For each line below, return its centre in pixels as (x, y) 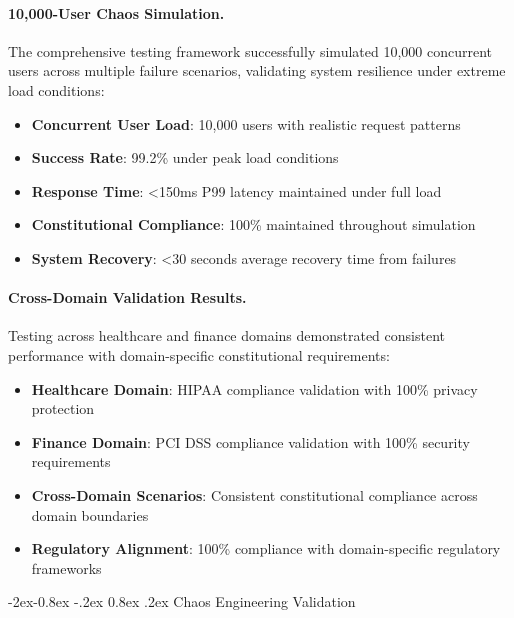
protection (63, 408)
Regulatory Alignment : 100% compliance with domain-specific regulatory (266, 548)
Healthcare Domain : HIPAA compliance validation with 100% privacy (254, 388)
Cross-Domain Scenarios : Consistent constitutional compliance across (254, 494)
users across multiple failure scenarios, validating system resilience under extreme (257, 70)
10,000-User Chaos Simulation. (116, 12)
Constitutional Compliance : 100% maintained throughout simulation (253, 224)
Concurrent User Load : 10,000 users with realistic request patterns (246, 123)
